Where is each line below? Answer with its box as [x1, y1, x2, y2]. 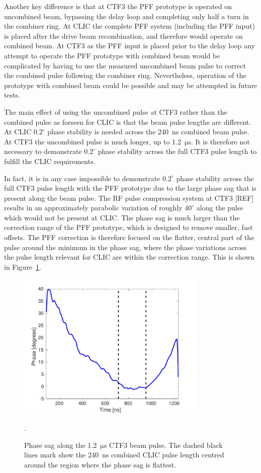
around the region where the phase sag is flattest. [24, 459, 177, 469]
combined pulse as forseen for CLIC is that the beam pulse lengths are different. [4, 116, 251, 127]
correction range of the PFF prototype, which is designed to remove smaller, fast [4, 222, 253, 232]
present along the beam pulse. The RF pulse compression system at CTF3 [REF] [4, 192, 254, 203]
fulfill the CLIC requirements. [4, 155, 96, 166]
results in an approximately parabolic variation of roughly [4, 202, 183, 213]
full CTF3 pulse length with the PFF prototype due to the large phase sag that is [4, 183, 256, 193]
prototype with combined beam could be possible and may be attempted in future [4, 80, 257, 90]
